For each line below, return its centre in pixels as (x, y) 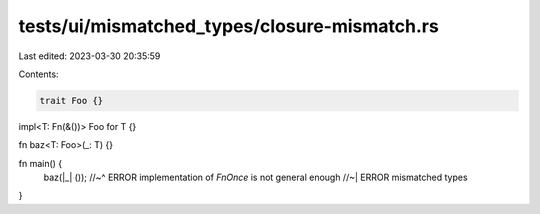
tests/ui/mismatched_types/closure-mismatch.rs (228, 26)
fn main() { (40, 163)
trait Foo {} (71, 100)
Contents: (38, 74)
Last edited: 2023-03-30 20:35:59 (89, 56)
